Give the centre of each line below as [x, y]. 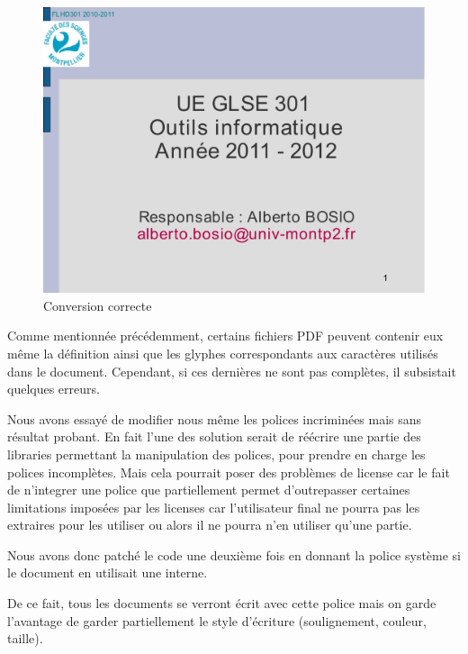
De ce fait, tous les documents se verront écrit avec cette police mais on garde [222, 603]
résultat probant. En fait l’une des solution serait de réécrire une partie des [214, 436]
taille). [25, 638]
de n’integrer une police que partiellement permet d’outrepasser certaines [209, 490]
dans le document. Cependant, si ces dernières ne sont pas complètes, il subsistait [232, 371]
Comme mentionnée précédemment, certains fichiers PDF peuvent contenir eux [225, 336]
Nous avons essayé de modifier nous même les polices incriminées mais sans [215, 418]
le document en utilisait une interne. [108, 572]
